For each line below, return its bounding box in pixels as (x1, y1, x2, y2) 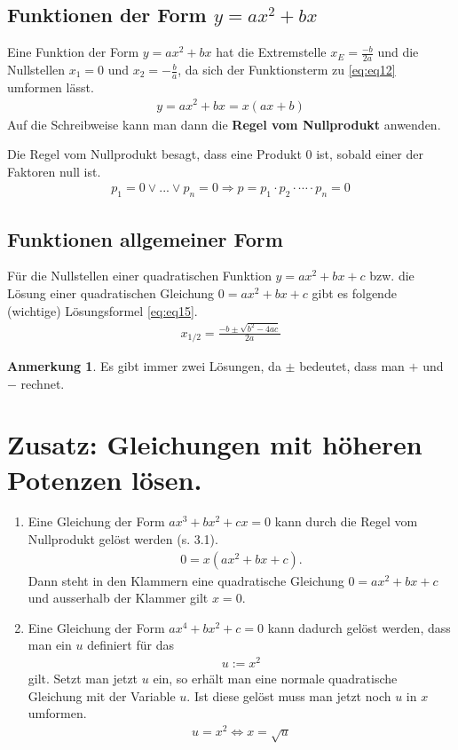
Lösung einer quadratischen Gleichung (7, 283, 215, 302)
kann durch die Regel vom (274, 512, 418, 531)
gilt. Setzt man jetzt (28, 669, 138, 688)
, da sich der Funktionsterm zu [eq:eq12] (178, 60, 396, 79)
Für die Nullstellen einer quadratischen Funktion (7, 266, 272, 285)
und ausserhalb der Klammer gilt (28, 588, 209, 607)
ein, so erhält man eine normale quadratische (153, 669, 398, 688)
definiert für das (87, 636, 174, 654)
